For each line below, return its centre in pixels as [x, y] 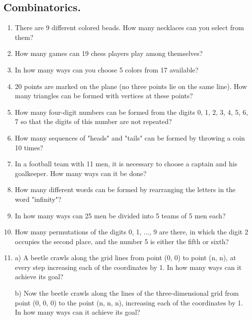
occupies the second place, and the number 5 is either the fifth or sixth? [122, 241]
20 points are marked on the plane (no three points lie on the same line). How [131, 86]
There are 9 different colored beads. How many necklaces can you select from [129, 27]
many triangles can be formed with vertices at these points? [104, 96]
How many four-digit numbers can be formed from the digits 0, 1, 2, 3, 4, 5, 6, [131, 112]
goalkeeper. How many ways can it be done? [81, 173]
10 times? [29, 147]
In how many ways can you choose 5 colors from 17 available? [107, 69]
